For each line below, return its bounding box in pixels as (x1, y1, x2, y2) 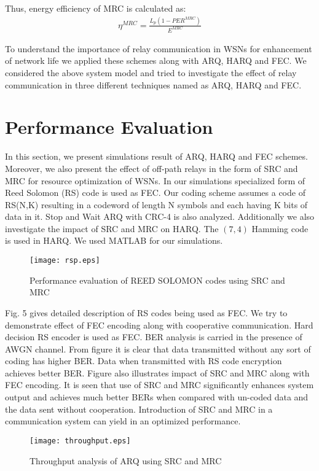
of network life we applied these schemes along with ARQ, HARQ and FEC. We (5, 54, 307, 67)
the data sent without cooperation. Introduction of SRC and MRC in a (5, 402, 273, 415)
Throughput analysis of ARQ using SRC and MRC (30, 454, 222, 467)
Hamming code (251, 222, 309, 235)
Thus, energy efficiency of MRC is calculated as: (5, 2, 186, 14)
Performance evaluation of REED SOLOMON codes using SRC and (30, 273, 285, 286)
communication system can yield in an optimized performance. (5, 415, 241, 427)
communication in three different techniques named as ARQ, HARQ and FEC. (5, 78, 302, 91)
